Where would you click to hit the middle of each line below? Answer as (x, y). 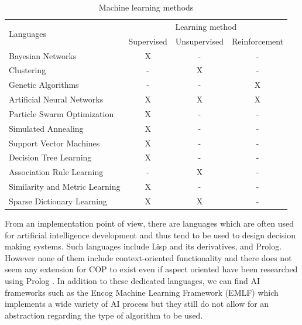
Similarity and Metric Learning (65, 187)
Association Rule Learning (56, 172)
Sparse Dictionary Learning (58, 201)
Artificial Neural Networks (56, 99)
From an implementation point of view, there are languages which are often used (150, 223)
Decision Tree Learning (50, 157)
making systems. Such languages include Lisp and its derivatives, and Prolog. (143, 246)
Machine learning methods (146, 7)
